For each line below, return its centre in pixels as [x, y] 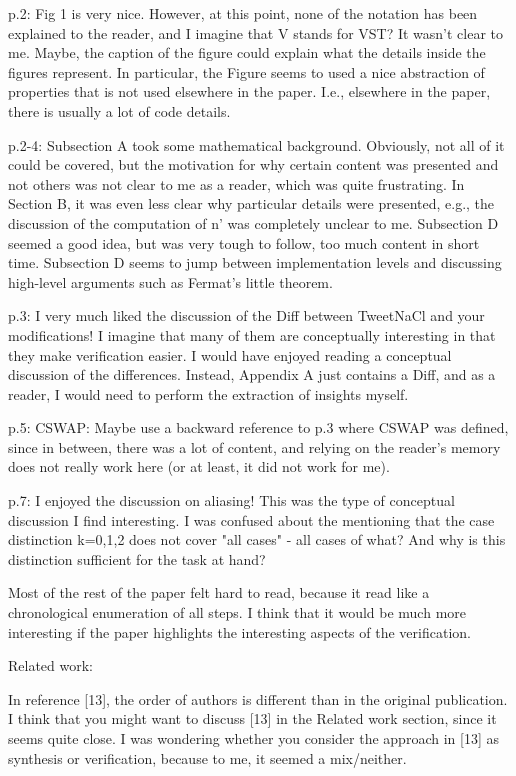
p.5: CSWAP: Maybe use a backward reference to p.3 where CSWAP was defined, [258, 427]
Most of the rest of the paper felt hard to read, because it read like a [219, 592]
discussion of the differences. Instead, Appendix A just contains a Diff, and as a [252, 374]
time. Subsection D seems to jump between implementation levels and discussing [255, 262]
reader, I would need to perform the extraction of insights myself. [208, 393]
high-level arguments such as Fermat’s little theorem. [170, 281]
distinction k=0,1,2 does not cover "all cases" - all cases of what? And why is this [257, 539]
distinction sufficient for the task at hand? [137, 558]
